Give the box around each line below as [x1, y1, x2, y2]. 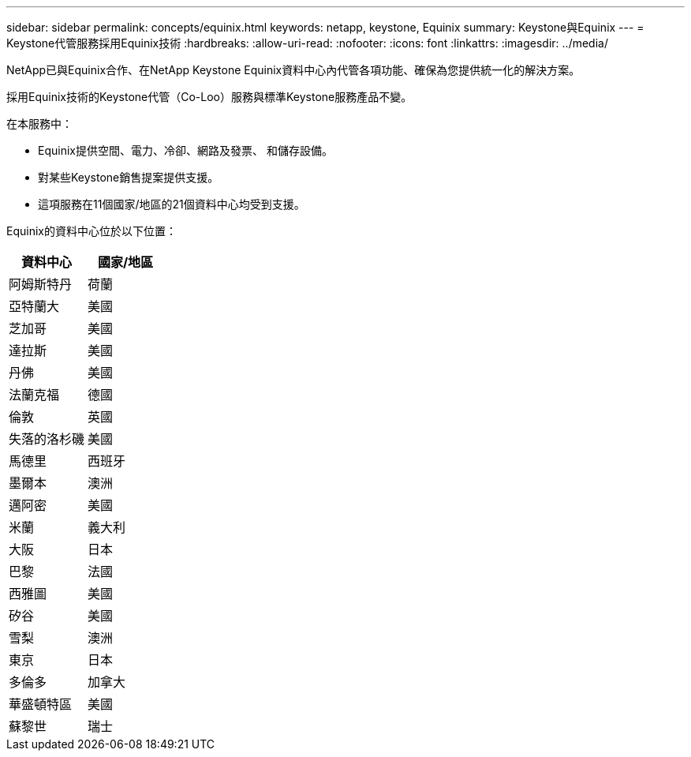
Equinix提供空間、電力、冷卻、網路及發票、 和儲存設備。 [38, 144, 333, 157]
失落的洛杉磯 [9, 431, 85, 447]
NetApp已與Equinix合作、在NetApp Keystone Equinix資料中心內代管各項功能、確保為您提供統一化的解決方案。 [6, 63, 581, 77]
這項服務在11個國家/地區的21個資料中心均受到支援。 [38, 197, 305, 211]
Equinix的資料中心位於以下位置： [6, 224, 177, 238]
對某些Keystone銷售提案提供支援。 [38, 171, 219, 184]
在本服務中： [6, 117, 73, 130]
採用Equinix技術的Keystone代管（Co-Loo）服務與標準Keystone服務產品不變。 [6, 90, 413, 103]
